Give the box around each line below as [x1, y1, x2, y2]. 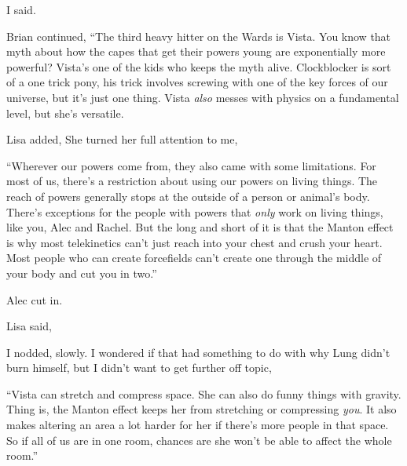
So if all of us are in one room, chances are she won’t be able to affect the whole [6, 431, 392, 448]
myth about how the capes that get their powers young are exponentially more [6, 43, 386, 60]
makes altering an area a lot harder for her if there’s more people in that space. [6, 417, 389, 433]
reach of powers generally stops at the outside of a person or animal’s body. [6, 187, 370, 204]
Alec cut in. [6, 291, 63, 308]
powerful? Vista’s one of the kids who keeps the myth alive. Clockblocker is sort [6, 58, 391, 75]
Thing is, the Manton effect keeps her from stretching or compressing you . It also [6, 401, 397, 417]
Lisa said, [6, 318, 52, 334]
